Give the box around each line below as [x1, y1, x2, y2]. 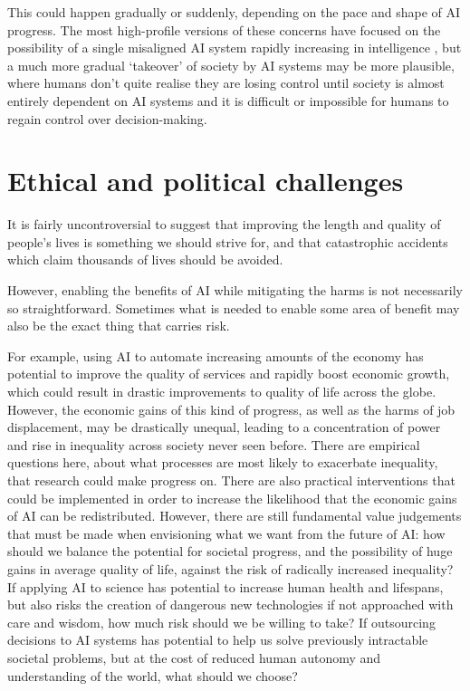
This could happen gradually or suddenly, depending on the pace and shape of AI [7, 3, 461, 21]
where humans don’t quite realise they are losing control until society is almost [7, 73, 445, 92]
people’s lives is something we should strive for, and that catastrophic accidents [7, 232, 448, 251]
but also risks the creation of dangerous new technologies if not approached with [7, 595, 454, 614]
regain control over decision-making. [7, 109, 207, 128]
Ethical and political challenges [7, 162, 404, 199]
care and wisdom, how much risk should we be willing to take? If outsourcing [7, 612, 436, 631]
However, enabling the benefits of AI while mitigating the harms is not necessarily [7, 281, 463, 300]
